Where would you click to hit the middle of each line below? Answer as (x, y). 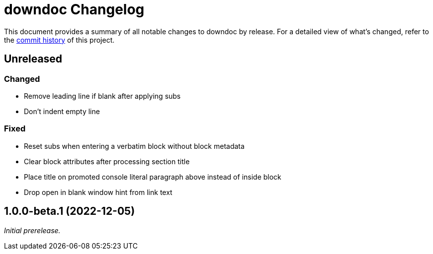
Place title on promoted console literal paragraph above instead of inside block (153, 177)
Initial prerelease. (32, 230)
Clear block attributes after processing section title (107, 161)
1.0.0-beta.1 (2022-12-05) (70, 211)
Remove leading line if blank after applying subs (102, 96)
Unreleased (33, 59)
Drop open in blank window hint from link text (98, 192)
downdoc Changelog (74, 9)
